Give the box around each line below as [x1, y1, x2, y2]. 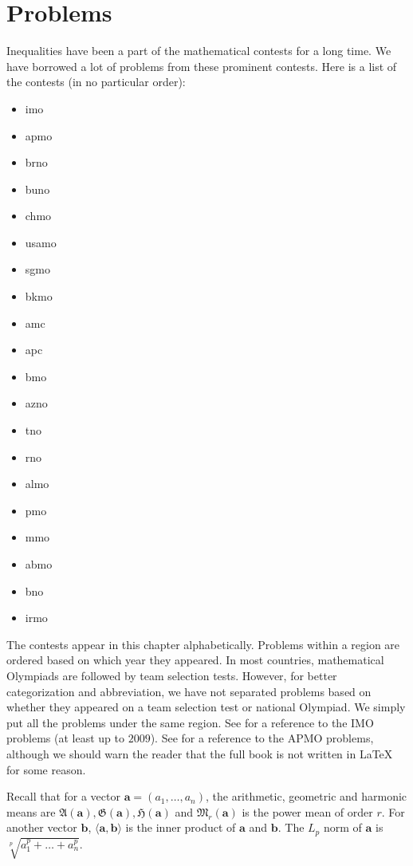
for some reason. [6, 761, 86, 777]
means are [6, 803, 56, 820]
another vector [6, 819, 77, 836]
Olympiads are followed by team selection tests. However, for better [6, 667, 337, 683]
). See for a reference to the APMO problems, [150, 730, 374, 746]
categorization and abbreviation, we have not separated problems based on [6, 683, 372, 699]
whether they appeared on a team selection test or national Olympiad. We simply [6, 699, 406, 715]
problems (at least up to [6, 730, 124, 746]
